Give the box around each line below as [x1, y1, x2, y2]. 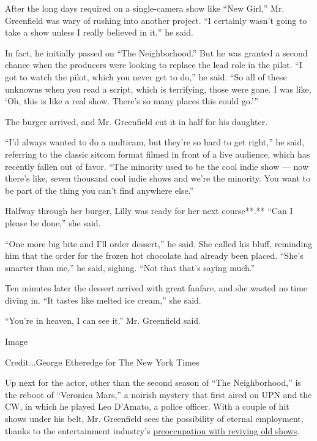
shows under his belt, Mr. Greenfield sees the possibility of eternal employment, [5, 412, 304, 425]
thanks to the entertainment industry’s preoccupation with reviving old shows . [5, 424, 300, 437]
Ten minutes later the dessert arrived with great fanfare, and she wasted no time [5, 282, 308, 294]
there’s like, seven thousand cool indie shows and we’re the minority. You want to [5, 172, 311, 185]
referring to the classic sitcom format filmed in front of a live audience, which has [5, 147, 310, 160]
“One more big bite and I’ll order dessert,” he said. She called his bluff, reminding [5, 237, 313, 250]
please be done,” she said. [5, 216, 101, 229]
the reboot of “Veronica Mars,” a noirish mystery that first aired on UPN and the [5, 388, 312, 401]
